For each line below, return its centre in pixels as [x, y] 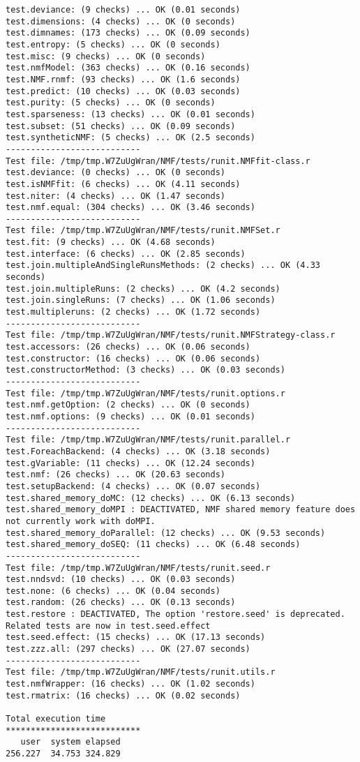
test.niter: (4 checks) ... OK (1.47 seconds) [115, 196]
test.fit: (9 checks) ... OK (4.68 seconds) [111, 242]
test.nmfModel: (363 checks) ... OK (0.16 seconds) [128, 68]
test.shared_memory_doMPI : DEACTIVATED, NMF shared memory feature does [181, 510]
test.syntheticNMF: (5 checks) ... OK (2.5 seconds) [130, 138]
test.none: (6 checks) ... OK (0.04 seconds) [113, 591]
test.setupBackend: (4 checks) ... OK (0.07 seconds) [133, 486]
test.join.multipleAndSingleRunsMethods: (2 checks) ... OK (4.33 [163, 266]
